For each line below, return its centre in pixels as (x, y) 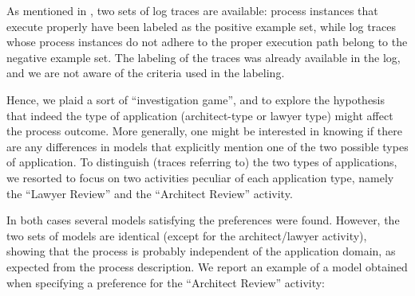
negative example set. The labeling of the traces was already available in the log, (204, 57)
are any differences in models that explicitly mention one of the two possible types (207, 146)
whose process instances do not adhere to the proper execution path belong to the (207, 42)
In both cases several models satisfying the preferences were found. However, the (203, 220)
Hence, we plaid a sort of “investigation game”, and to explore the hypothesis (196, 99)
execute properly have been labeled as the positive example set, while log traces (202, 26)
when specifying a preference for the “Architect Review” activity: (166, 282)
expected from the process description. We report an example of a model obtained (207, 266)
